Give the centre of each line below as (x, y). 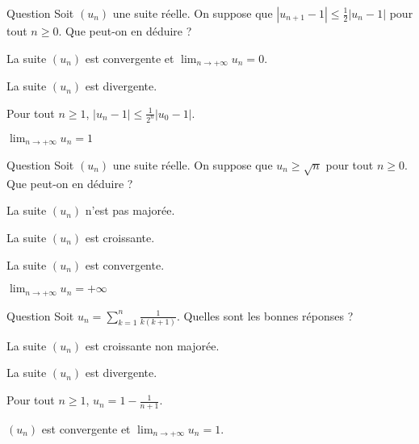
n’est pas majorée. (130, 210)
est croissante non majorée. (152, 345)
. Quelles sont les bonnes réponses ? (265, 315)
